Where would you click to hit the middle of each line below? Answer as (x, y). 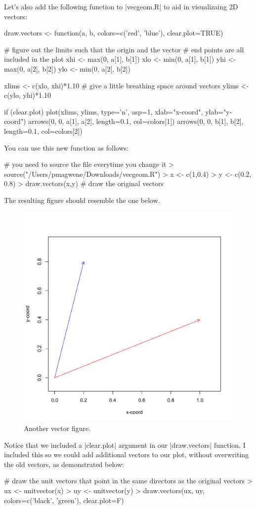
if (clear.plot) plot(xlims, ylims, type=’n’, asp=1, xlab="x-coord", (104, 111)
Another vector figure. (57, 428)
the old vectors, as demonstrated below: (64, 464)
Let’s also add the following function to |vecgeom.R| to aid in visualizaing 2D (121, 6)
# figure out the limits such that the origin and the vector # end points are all (124, 49)
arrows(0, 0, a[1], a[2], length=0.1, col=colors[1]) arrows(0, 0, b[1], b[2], (136, 121)
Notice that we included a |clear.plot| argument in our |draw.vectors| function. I (125, 445)
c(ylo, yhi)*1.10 (27, 95)
